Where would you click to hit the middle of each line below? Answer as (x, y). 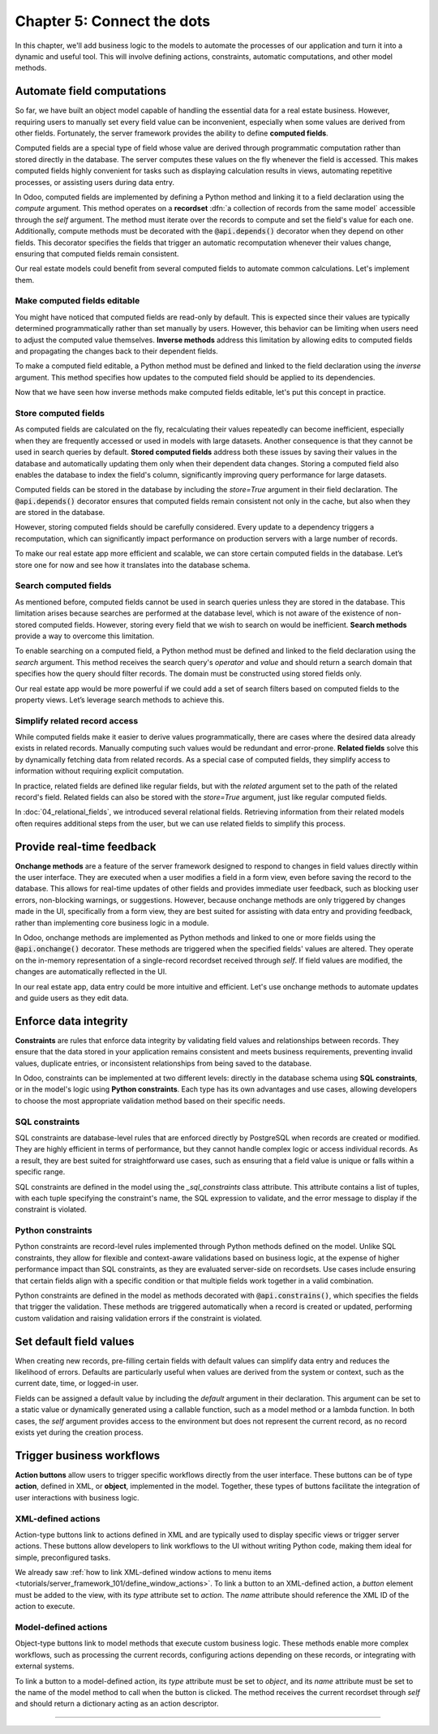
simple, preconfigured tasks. (63, 1557)
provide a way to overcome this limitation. (85, 636)
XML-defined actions (58, 1518)
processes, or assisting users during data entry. (94, 182)
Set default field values (75, 1341)
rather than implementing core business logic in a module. (112, 923)
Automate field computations (90, 91)
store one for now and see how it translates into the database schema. (133, 564)
